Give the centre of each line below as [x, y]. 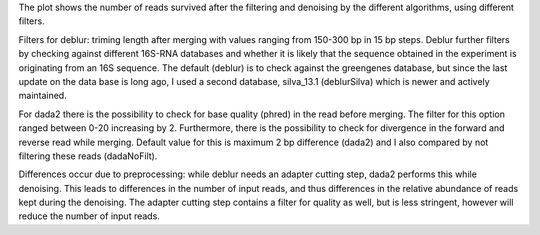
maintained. [42, 96]
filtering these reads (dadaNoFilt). [88, 156]
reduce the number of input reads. [89, 216]
